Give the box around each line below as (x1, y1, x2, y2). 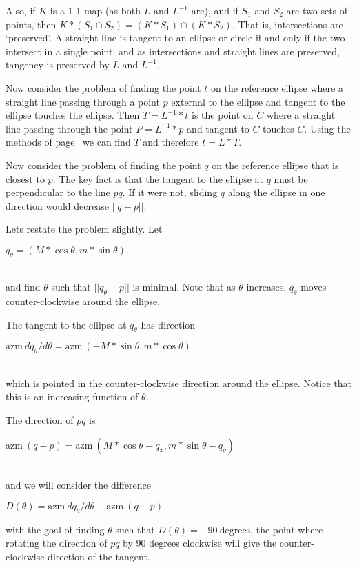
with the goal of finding (6, 522, 105, 536)
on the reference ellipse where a (211, 80, 343, 95)
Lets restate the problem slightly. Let (6, 222, 163, 236)
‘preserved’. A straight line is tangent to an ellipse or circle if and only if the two (6, 30, 345, 45)
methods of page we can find (6, 135, 131, 149)
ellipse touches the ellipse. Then (6, 108, 140, 122)
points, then (6, 17, 57, 31)
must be (274, 171, 308, 186)
